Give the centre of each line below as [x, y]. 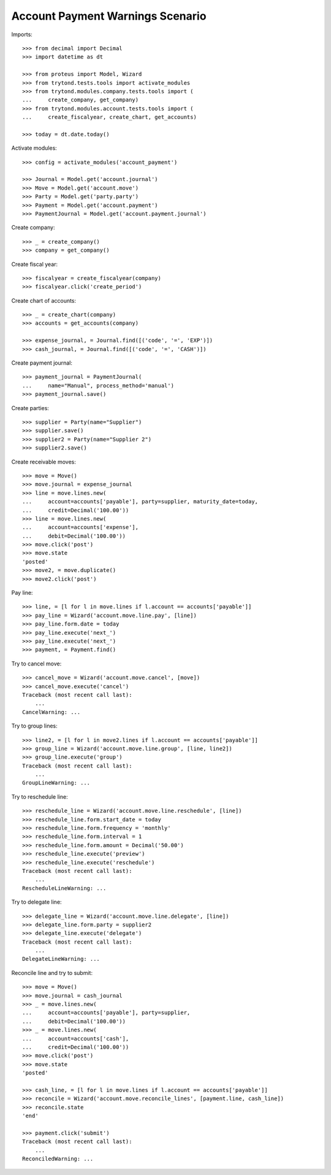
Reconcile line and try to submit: [52, 972]
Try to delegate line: [36, 902]
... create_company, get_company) [81, 100]
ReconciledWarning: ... [58, 1159]
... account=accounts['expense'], [81, 527]
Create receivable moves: [44, 462]
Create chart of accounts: [44, 300]
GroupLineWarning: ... [56, 783]
